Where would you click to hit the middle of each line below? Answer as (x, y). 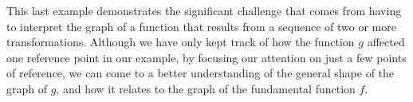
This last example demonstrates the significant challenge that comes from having (204, 10)
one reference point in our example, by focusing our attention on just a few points (206, 57)
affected (386, 42)
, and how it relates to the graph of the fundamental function (206, 88)
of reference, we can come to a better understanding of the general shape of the (201, 73)
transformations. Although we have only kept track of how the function (181, 42)
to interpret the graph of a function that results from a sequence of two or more (201, 26)
